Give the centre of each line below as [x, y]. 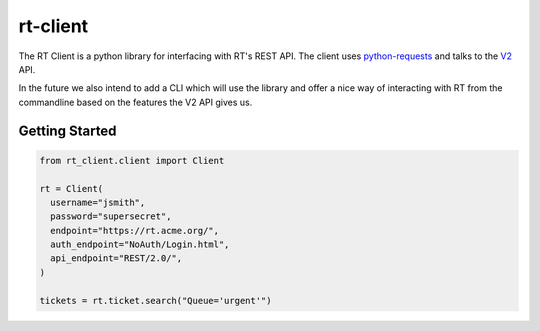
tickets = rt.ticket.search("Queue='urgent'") [155, 300]
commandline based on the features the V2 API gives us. [135, 102]
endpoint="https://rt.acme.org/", [135, 230]
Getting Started [67, 130]
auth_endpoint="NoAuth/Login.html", [140, 244]
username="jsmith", [98, 202]
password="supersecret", [111, 216]
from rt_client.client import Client [132, 160]
